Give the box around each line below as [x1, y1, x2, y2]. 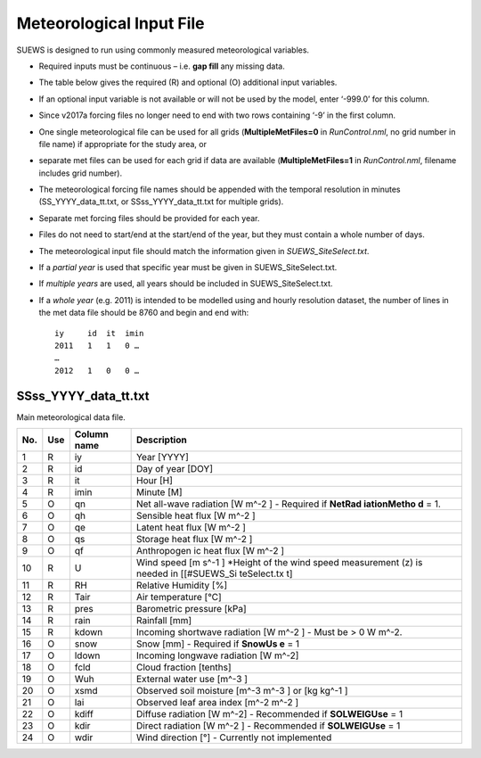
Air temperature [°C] [135, 591, 222, 604]
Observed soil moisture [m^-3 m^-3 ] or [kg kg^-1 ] [135, 685, 348, 697]
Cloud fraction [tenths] [135, 661, 232, 673]
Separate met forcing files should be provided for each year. [38, 212, 260, 223]
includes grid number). [38, 168, 123, 178]
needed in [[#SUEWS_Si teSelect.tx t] [135, 567, 293, 580]
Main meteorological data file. [16, 411, 126, 423]
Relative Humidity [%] [135, 580, 228, 592]
